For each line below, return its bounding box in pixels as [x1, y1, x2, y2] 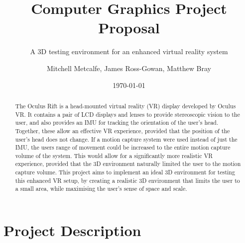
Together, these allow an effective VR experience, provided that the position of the [15, 126, 230, 135]
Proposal [98, 17, 160, 38]
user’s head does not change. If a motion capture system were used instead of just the [15, 135, 238, 143]
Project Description [3, 220, 141, 241]
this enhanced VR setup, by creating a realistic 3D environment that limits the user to [15, 176, 240, 184]
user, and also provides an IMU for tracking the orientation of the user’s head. [15, 118, 219, 127]
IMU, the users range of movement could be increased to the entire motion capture [15, 143, 231, 152]
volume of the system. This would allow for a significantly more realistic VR [15, 151, 213, 160]
